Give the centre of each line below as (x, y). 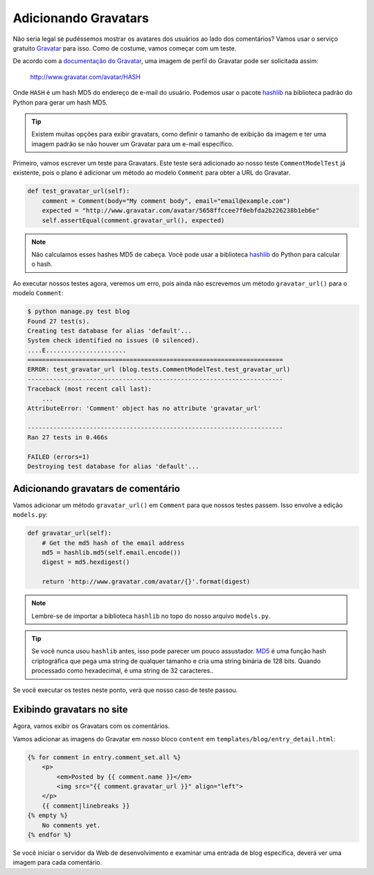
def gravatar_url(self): (70, 533)
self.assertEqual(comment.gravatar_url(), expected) (133, 220)
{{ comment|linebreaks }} (86, 806)
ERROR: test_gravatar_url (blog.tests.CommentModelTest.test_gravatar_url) (159, 370)
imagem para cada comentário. (57, 863)
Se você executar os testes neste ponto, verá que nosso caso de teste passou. (125, 690)
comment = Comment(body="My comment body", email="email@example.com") (166, 201)
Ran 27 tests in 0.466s (68, 438)
